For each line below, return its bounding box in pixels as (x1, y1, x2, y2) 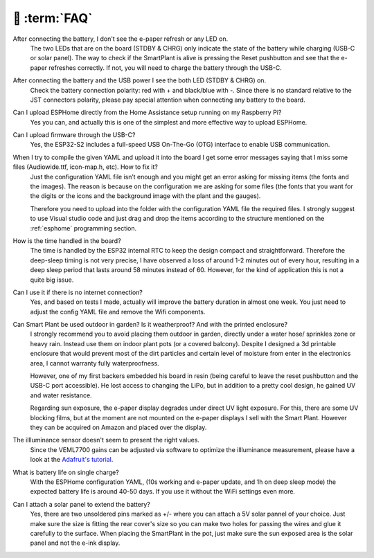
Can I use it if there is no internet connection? (12, 288, 143, 296)
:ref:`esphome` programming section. (30, 224, 137, 232)
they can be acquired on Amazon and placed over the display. (30, 423, 207, 431)
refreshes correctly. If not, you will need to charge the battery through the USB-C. (48, 63, 282, 72)
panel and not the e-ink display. (30, 539, 121, 547)
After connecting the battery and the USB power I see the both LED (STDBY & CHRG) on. (12, 76, 267, 84)
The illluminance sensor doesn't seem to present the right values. (12, 436, 200, 444)
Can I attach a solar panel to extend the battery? (12, 500, 150, 508)
